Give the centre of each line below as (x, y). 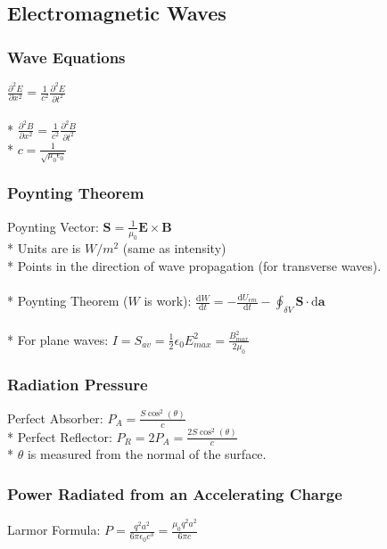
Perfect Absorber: (55, 418)
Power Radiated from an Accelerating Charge (175, 493)
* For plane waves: (58, 339)
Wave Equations (66, 57)
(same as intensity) (174, 248)
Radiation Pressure (78, 384)
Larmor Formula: (54, 530)
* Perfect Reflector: (60, 436)
